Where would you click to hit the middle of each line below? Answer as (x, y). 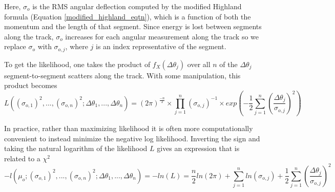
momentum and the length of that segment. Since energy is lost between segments (133, 26)
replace (15, 46)
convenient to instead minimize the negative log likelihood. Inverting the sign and (132, 138)
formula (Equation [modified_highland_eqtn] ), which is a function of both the (128, 16)
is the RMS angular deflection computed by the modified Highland (137, 6)
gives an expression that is (198, 148)
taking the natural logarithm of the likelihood (76, 148)
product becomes (31, 85)
